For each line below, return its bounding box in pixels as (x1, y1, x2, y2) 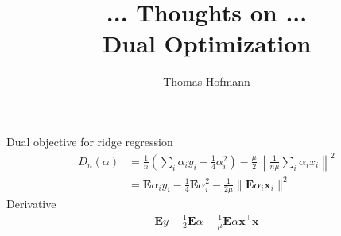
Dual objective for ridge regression (6, 133, 173, 149)
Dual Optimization (102, 27, 312, 60)
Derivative (6, 195, 56, 212)
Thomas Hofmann (163, 73, 250, 90)
